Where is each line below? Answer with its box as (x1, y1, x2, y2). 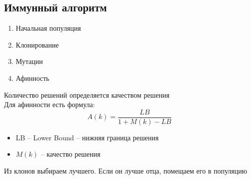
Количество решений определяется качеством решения (4, 89, 170, 100)
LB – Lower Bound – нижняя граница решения (15, 132, 159, 142)
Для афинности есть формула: (4, 99, 95, 110)
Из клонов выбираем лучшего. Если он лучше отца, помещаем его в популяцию (4, 166, 248, 176)
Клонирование (15, 39, 59, 50)
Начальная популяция (15, 23, 81, 33)
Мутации (15, 56, 43, 66)
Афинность (15, 72, 49, 83)
